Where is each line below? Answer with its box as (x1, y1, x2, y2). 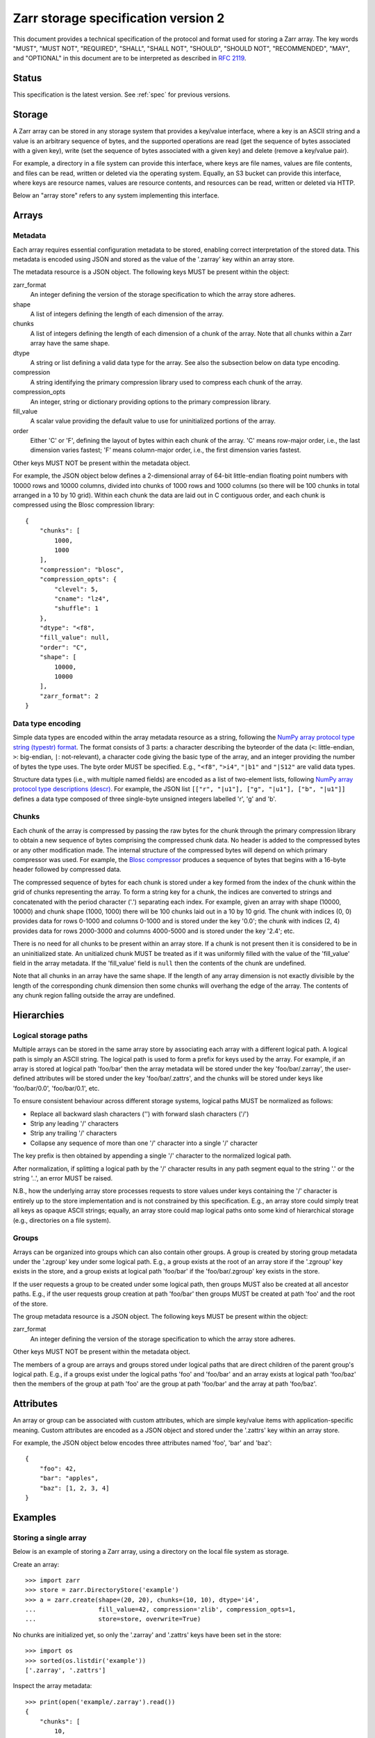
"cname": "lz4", (54, 594, 110, 603)
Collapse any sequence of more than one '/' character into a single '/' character (30, 1139, 258, 1147)
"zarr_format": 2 (39, 692, 99, 700)
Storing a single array (12, 1533, 87, 1543)
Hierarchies (12, 1009, 65, 1021)
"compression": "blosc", (39, 565, 124, 574)
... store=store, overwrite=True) (25, 1615, 201, 1623)
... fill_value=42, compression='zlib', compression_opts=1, (25, 1606, 297, 1614)
